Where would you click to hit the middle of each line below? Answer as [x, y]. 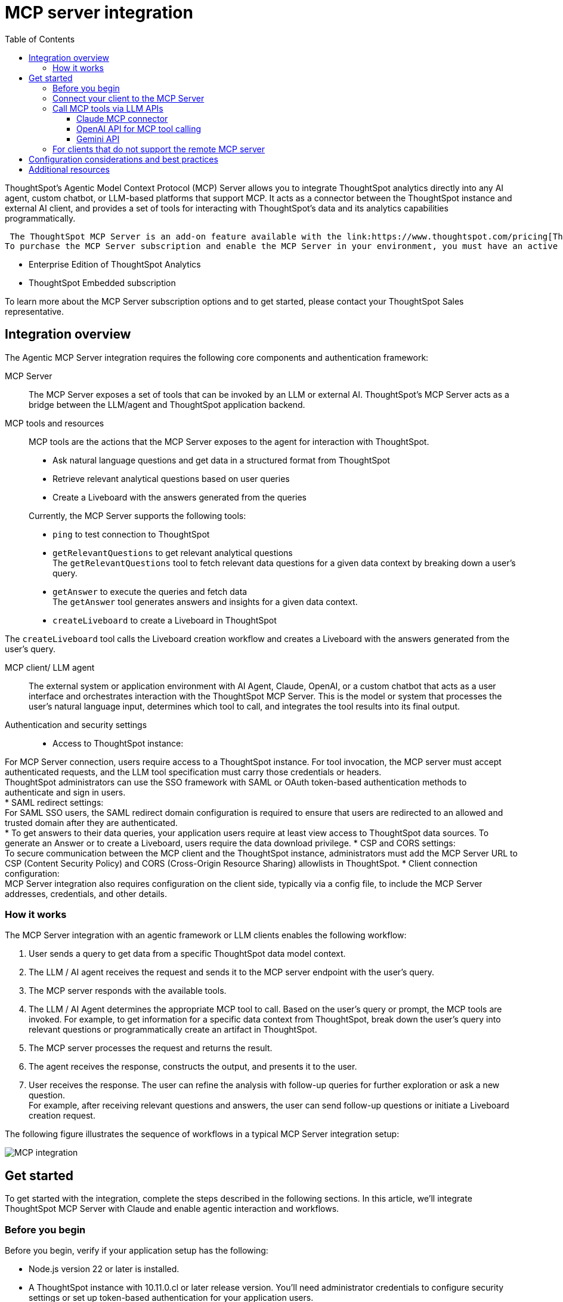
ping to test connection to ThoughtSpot [131, 534]
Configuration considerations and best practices [123, 159]
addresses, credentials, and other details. [86, 893]
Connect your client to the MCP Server [129, 98]
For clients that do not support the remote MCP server [159, 149]
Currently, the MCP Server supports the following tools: [137, 515]
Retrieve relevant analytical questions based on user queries [171, 478]
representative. [35, 311]
